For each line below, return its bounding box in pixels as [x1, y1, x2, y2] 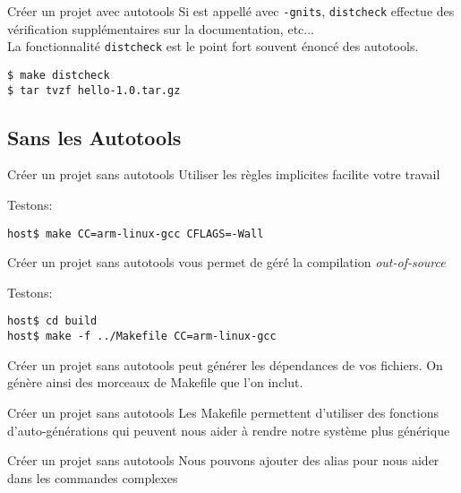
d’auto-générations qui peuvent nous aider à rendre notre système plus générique [7, 420, 450, 439]
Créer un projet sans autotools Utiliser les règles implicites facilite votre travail [7, 165, 440, 184]
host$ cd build [7, 315, 98, 328]
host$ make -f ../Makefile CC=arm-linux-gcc [7, 330, 277, 343]
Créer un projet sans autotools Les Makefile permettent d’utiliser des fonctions [7, 402, 439, 421]
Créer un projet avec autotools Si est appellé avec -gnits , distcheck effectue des [7, 2, 455, 20]
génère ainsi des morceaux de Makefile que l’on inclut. [7, 373, 303, 392]
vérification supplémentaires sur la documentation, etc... [7, 19, 314, 38]
